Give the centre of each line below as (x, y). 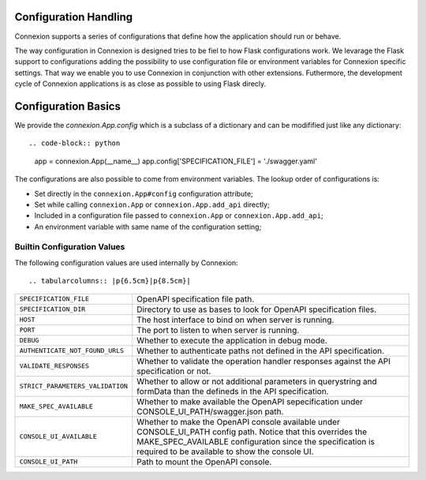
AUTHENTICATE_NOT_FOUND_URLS (72, 351)
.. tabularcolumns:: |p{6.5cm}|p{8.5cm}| (110, 281)
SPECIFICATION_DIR (52, 309)
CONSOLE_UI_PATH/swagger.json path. (210, 411)
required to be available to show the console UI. (225, 452)
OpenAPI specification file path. (196, 298)
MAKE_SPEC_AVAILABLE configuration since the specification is (256, 441)
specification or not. (174, 371)
